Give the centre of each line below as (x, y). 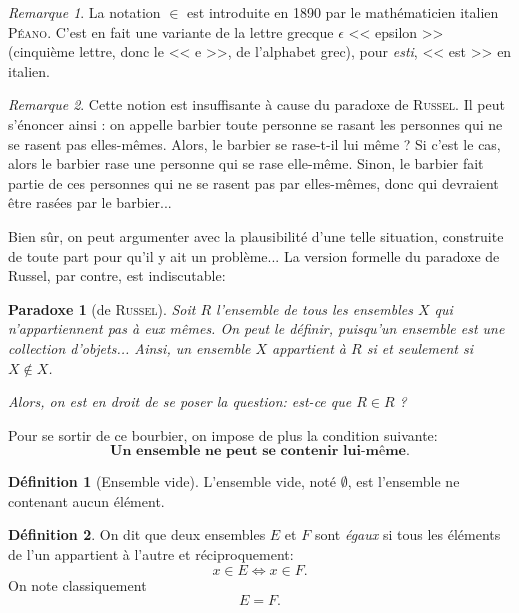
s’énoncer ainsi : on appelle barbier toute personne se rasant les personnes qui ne (255, 123)
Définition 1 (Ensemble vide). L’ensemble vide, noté (172, 481)
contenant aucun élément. (86, 500)
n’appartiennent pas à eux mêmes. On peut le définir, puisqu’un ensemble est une (256, 328)
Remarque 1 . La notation (84, 12)
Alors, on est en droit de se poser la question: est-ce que (180, 401)
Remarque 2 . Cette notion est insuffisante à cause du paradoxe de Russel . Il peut (256, 104)
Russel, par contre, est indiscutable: (117, 275)
